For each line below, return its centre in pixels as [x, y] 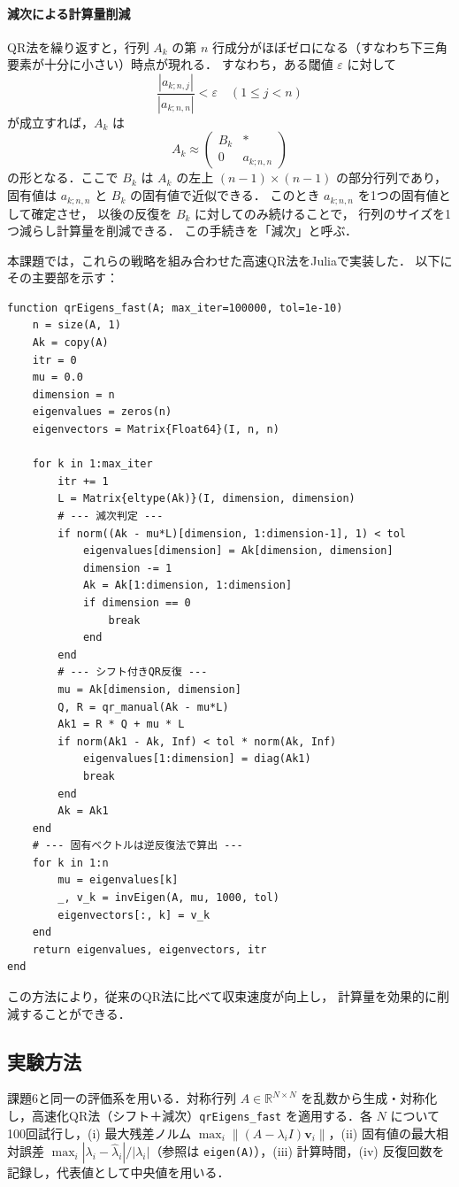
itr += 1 [83, 481]
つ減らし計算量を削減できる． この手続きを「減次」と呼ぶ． [183, 231]
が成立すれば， [50, 122]
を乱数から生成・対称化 [369, 1098]
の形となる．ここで [63, 177]
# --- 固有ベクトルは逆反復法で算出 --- [138, 846]
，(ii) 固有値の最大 [382, 1133]
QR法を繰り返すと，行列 [78, 46]
